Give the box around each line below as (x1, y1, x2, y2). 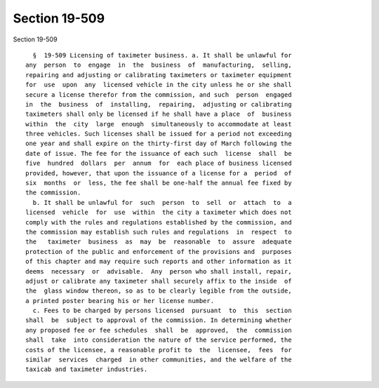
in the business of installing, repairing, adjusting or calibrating (25, 100, 292, 108)
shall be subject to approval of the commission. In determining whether (25, 316, 292, 324)
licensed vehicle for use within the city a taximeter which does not (25, 208, 292, 217)
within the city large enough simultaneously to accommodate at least (25, 120, 292, 128)
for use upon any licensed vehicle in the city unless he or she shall (25, 81, 292, 89)
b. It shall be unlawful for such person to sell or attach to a (32, 199, 292, 206)
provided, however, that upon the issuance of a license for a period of (25, 169, 292, 177)
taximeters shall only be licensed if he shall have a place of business (25, 110, 292, 119)
